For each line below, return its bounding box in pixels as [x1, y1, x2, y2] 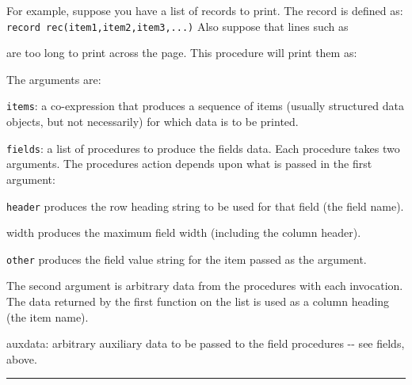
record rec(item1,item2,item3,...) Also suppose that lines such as [6, 17, 349, 34]
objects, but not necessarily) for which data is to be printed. [6, 113, 299, 130]
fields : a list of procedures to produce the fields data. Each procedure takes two [6, 139, 400, 156]
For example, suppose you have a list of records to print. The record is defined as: [6, 2, 403, 18]
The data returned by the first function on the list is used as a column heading [6, 293, 390, 310]
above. [6, 350, 37, 367]
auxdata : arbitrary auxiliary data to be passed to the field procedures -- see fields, [6, 335, 405, 352]
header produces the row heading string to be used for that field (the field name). [6, 197, 404, 214]
